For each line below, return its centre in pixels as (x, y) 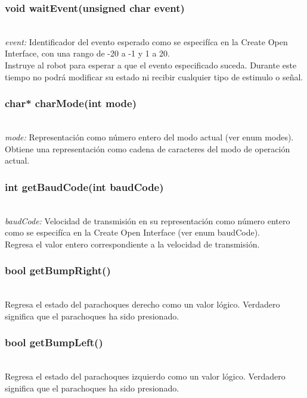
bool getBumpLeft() (54, 342)
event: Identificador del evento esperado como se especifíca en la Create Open (146, 41)
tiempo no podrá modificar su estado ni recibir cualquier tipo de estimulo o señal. (154, 76)
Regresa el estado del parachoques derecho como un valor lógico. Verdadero (142, 304)
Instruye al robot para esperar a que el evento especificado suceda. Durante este (151, 65)
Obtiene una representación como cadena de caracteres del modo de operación (148, 148)
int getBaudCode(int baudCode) (84, 187)
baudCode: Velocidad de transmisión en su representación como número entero (148, 220)
